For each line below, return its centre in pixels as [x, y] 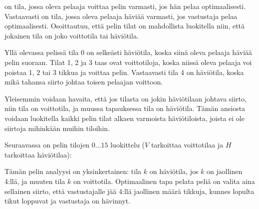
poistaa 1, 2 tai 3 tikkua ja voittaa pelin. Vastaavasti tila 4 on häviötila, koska [124, 72]
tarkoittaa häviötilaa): [38, 154]
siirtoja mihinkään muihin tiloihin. [57, 128]
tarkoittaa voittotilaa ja [187, 145]
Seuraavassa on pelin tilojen [47, 145]
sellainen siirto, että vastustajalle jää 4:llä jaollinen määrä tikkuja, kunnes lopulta [129, 191]
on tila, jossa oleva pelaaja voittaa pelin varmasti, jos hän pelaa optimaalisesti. [125, 6]
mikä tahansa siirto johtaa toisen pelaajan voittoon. [84, 82]
